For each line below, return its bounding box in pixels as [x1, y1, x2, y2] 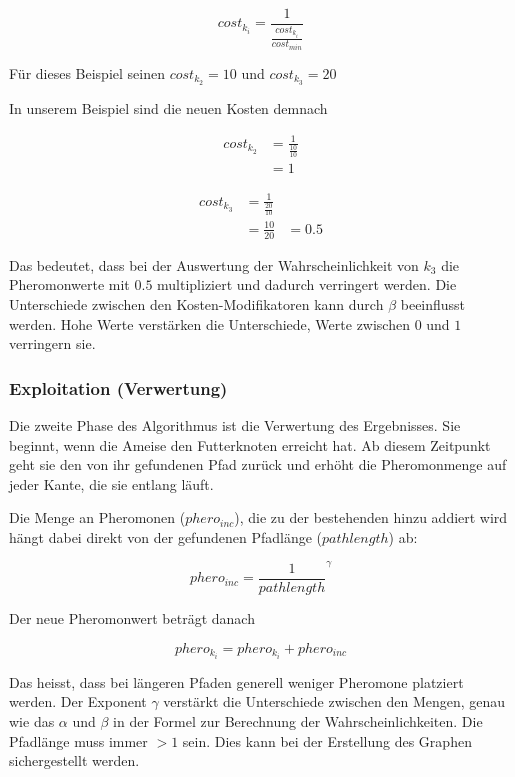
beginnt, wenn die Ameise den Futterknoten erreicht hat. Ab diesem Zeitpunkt [9, 434, 491, 455]
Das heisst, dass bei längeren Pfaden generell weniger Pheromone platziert [9, 671, 464, 692]
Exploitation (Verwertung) [9, 375, 228, 400]
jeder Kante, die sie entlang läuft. [9, 473, 214, 494]
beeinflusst [400, 293, 466, 314]
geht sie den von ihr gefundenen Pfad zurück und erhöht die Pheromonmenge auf [9, 454, 507, 475]
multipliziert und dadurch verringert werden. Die [157, 274, 457, 295]
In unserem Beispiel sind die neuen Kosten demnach [9, 97, 328, 118]
